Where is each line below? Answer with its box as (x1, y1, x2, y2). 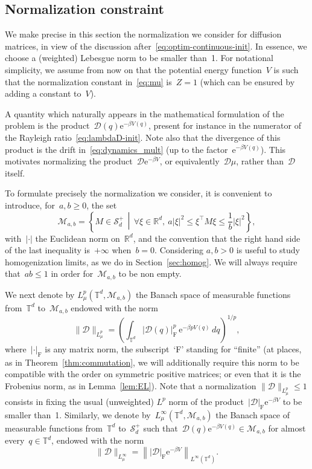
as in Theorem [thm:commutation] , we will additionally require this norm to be (5, 355, 299, 368)
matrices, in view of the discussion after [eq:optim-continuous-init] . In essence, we (5, 39, 307, 52)
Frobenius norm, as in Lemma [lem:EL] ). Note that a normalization (5, 379, 256, 392)
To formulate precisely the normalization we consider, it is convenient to (5, 187, 272, 199)
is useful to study (236, 244, 300, 256)
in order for (51, 267, 94, 280)
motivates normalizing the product (5, 155, 133, 167)
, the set (86, 198, 117, 211)
